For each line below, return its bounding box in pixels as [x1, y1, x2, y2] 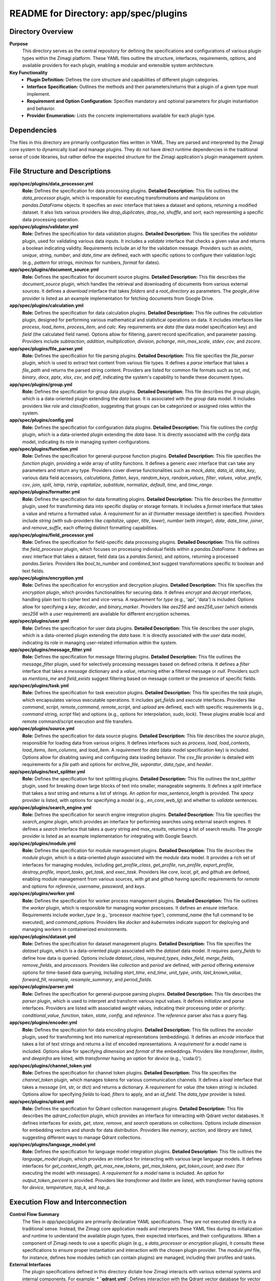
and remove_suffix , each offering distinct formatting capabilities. [22, 525, 158, 531]
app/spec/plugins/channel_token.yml [9, 1062, 91, 1068]
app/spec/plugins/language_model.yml [9, 1141, 96, 1147]
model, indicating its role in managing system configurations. [22, 439, 151, 445]
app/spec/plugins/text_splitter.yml [9, 769, 85, 775]
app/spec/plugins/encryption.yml [9, 575, 84, 581]
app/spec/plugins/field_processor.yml [9, 532, 94, 538]
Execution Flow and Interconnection [9, 1198, 127, 1207]
